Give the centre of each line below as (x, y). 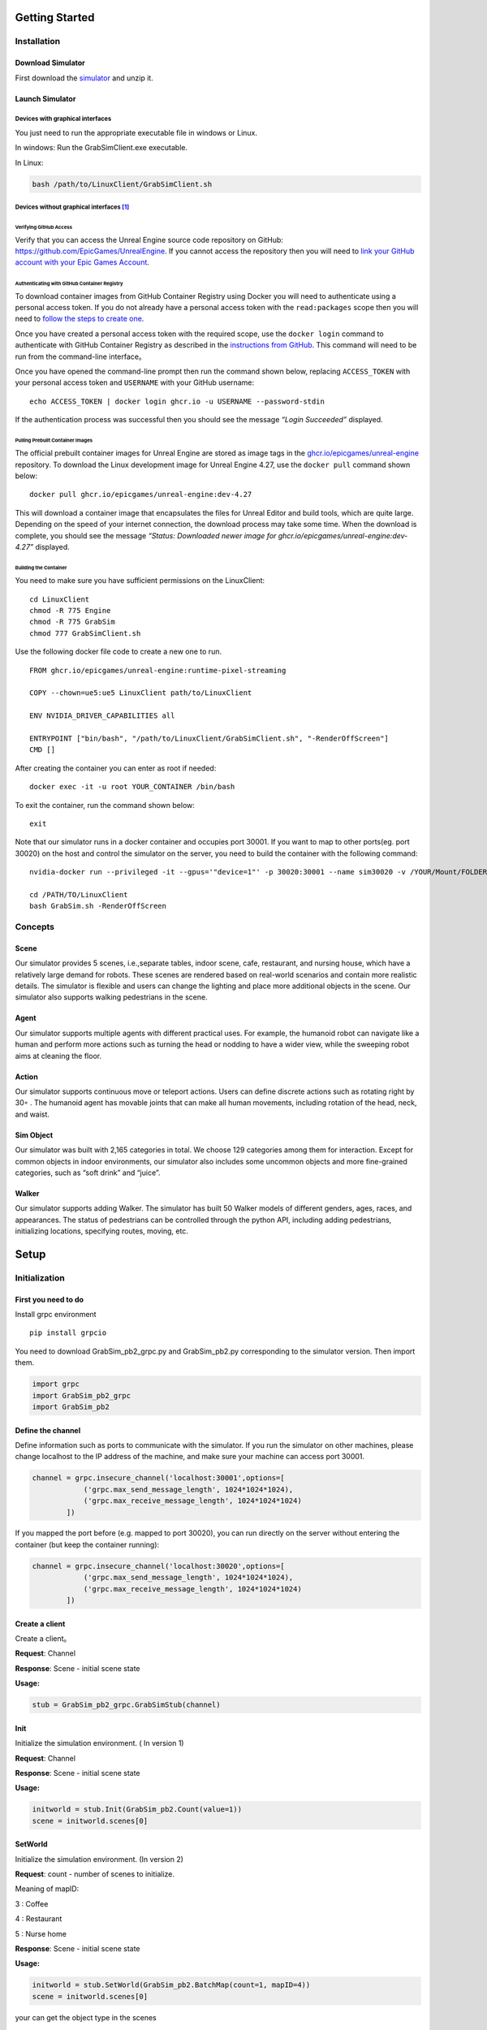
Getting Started (55, 17)
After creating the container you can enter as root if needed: (116, 768)
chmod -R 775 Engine (70, 611)
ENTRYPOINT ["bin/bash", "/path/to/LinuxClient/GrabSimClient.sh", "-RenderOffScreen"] (209, 738)
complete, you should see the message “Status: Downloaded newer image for (146, 535)
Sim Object (34, 1135)
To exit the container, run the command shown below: (105, 805)
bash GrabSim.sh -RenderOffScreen (98, 906)
